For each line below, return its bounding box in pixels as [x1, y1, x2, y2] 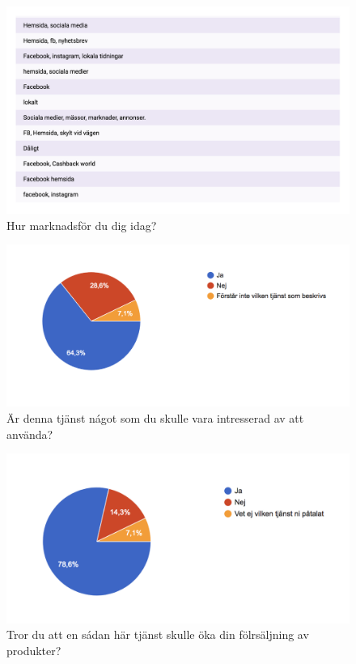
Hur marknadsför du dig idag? [6, 216, 157, 233]
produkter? [6, 641, 61, 658]
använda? [6, 425, 53, 442]
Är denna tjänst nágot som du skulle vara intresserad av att [6, 409, 304, 426]
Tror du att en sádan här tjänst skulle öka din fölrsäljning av [6, 626, 309, 643]
